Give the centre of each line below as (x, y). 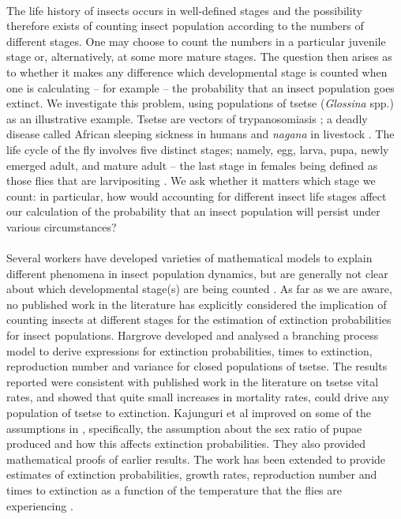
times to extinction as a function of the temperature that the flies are (174, 490)
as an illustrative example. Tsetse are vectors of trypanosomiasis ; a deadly (187, 118)
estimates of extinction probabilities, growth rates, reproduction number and (192, 474)
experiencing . (40, 505)
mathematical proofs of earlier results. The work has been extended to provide (196, 459)
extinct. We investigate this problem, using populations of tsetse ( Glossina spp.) (200, 103)
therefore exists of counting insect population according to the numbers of (185, 26)
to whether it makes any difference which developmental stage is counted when (197, 71)
